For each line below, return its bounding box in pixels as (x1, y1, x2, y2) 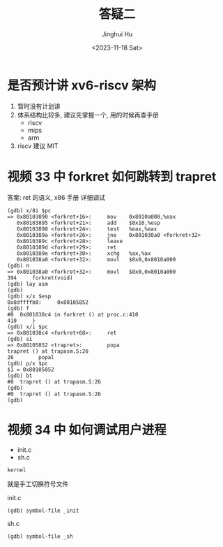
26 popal (7, 353, 54, 360)
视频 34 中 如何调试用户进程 (7, 422, 167, 437)
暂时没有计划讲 (17, 102, 61, 110)
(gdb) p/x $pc (7, 360, 49, 367)
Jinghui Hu (101, 29, 133, 38)
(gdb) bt (7, 372, 33, 379)
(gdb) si (7, 335, 33, 342)
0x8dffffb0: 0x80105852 (7, 298, 89, 306)
